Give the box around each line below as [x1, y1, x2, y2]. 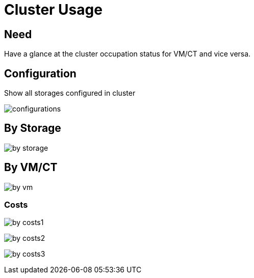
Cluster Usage [4, 1, 103, 18]
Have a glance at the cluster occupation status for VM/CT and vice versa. [4, 49, 251, 59]
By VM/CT [4, 161, 58, 174]
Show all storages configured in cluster [4, 89, 136, 98]
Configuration [4, 67, 77, 80]
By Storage [4, 122, 61, 135]
